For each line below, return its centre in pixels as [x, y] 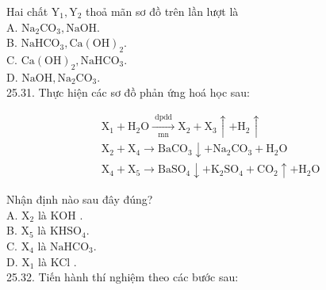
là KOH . [60, 214]
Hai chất [27, 11]
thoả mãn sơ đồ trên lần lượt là [162, 11]
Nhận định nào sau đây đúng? [80, 199]
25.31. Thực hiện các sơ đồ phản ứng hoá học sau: [128, 92]
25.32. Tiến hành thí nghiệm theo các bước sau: [123, 277]
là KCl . [58, 261]
